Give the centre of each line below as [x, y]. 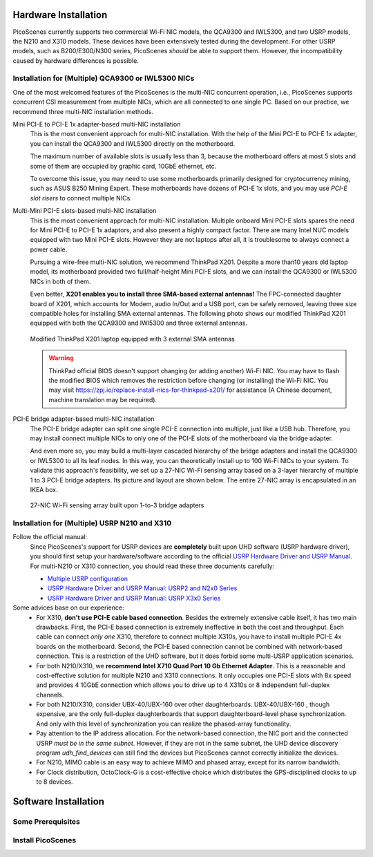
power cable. [49, 249]
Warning [61, 358]
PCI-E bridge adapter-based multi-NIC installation [84, 419]
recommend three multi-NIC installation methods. [83, 111]
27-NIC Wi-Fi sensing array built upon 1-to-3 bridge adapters [117, 505]
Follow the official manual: [50, 537]
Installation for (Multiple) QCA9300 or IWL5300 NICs [104, 78]
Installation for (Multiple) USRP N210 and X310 [92, 523]
